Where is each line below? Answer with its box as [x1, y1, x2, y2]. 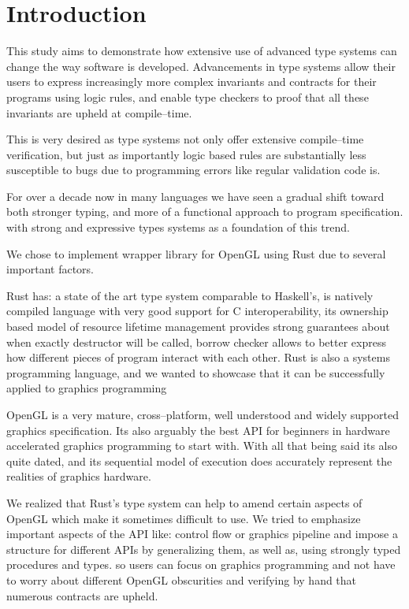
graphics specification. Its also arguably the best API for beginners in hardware [6, 421, 390, 438]
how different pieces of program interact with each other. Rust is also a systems [6, 349, 390, 366]
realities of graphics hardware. [6, 468, 151, 485]
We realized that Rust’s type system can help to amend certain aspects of [6, 494, 363, 511]
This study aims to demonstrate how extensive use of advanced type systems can [6, 43, 397, 59]
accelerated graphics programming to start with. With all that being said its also [6, 437, 398, 454]
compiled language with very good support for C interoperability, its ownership [6, 303, 389, 319]
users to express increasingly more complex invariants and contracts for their [6, 73, 377, 90]
